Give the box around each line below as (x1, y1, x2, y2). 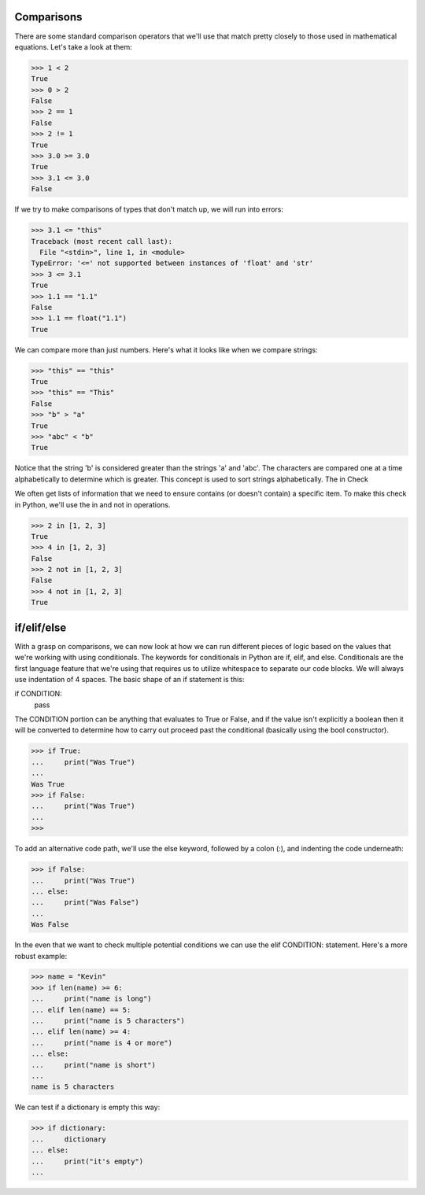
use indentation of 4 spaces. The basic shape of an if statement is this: (14, 674, 245, 684)
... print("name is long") (31, 994, 153, 1003)
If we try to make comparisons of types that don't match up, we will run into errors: (14, 205, 283, 214)
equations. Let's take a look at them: (14, 42, 133, 51)
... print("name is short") (31, 1060, 157, 1069)
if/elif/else (14, 621, 67, 634)
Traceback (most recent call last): (31, 237, 173, 245)
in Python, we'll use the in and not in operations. (14, 500, 171, 509)
